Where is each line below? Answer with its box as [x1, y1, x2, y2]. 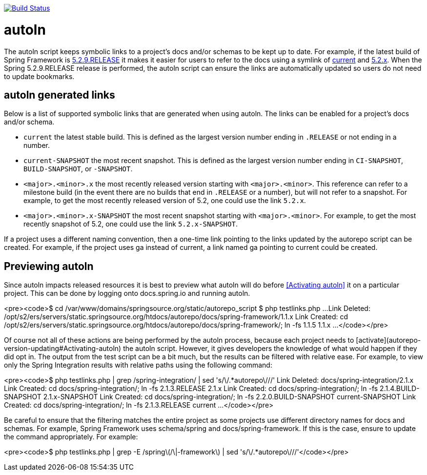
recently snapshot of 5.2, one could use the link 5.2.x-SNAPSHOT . [23, 220, 238, 228]
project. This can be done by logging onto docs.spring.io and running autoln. [4, 289, 250, 298]
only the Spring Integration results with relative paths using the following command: [4, 361, 272, 370]
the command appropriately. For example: [4, 433, 138, 441]
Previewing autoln [4, 260, 94, 272]
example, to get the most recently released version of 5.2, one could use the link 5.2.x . [23, 196, 306, 205]
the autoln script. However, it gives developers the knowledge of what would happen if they [123, 344, 417, 353]
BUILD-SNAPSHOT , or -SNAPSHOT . [23, 165, 133, 173]
